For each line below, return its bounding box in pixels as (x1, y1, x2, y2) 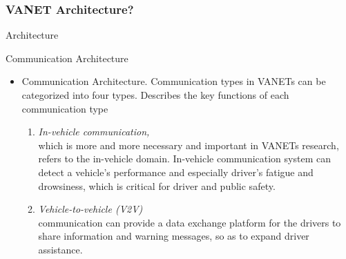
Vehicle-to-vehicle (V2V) (38, 202, 143, 216)
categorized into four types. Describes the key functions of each (21, 88, 289, 102)
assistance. (38, 242, 83, 256)
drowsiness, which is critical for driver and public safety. (38, 178, 276, 193)
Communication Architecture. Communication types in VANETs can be (21, 74, 326, 88)
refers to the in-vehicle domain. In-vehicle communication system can (38, 151, 331, 166)
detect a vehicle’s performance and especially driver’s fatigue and (38, 164, 314, 179)
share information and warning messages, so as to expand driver (38, 229, 309, 243)
